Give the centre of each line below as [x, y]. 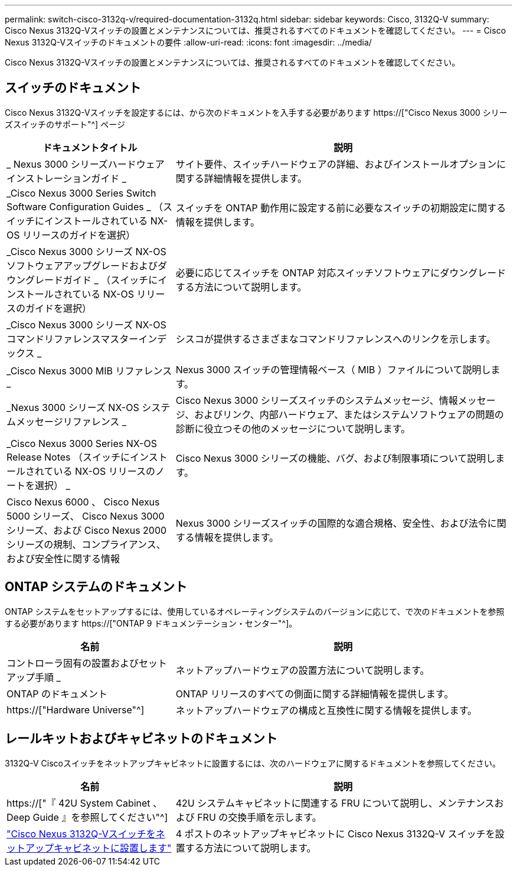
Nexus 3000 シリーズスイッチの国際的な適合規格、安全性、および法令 [331, 523]
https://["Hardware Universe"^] [76, 709]
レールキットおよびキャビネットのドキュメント [141, 739]
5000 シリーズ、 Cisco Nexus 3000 [86, 516]
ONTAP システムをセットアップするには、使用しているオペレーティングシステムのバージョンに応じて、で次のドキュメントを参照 [255, 611]
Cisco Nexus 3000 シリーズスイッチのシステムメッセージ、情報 [317, 400]
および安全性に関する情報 [63, 558]
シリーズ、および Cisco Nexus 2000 [87, 530]
